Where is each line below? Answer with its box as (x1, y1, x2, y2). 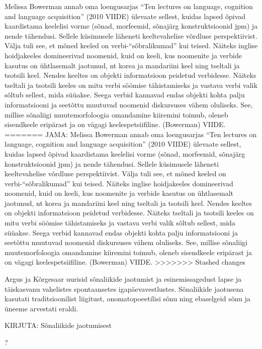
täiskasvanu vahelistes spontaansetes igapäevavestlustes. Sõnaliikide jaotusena (5, 283, 244, 294)
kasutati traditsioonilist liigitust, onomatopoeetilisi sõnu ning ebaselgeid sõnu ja (5, 293, 250, 304)
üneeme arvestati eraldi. (5, 303, 78, 313)
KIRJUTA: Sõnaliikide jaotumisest (5, 320, 112, 330)
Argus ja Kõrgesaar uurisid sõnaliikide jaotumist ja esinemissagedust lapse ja (5, 274, 242, 284)
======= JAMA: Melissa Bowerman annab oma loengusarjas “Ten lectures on (5, 129, 257, 139)
